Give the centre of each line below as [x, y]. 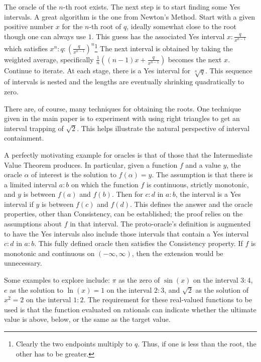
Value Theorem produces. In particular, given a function [91, 164]
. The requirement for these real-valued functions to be [168, 299]
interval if [19, 204]
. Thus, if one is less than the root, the [197, 343]
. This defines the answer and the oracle [191, 204]
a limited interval [31, 184]
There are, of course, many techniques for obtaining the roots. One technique [123, 108]
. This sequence [229, 70]
